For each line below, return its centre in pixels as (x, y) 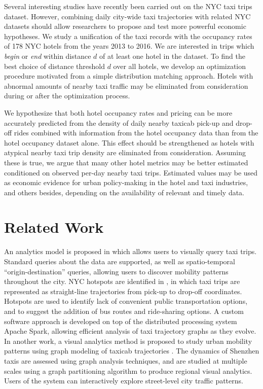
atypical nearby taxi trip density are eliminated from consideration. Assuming (125, 152)
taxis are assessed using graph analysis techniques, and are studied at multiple (126, 360)
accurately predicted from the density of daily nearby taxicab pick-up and (119, 122)
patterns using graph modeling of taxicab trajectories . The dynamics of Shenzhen (132, 351)
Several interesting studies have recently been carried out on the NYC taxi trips (128, 6)
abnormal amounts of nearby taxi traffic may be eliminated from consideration (126, 85)
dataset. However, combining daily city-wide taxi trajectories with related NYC (127, 16)
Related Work (54, 227)
